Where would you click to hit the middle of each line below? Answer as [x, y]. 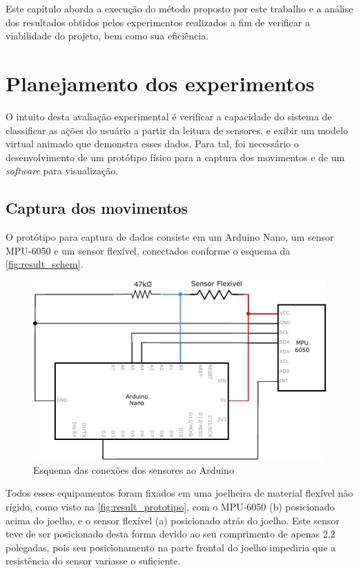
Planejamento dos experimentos [160, 83]
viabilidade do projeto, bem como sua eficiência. [107, 36]
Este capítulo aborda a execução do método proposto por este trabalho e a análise [179, 8]
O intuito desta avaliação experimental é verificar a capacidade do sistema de [169, 116]
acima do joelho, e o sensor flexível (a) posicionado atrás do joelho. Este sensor [173, 520]
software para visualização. [62, 171]
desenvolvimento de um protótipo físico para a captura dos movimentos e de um [175, 157]
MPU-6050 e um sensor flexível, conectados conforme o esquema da [148, 250]
